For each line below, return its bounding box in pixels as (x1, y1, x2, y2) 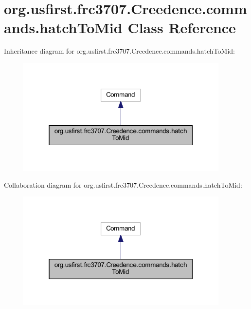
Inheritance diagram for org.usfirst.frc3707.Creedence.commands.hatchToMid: (4, 46, 235, 56)
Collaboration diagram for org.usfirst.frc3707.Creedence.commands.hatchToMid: (4, 179, 242, 190)
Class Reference (127, 18, 236, 38)
